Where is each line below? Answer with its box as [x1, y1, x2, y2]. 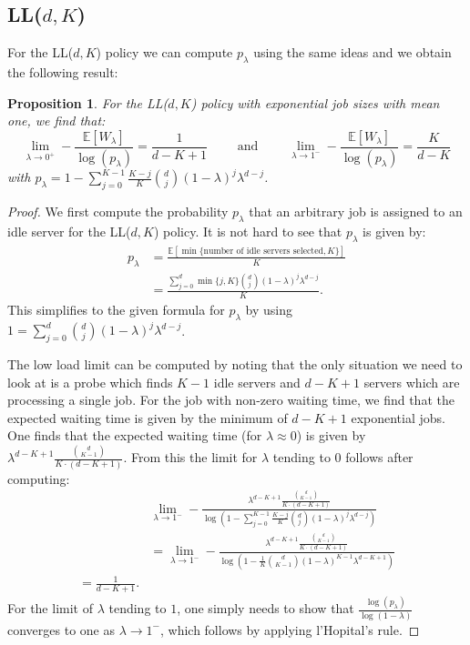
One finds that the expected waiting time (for [7, 426, 262, 445]
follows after [345, 448, 414, 467]
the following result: [7, 63, 118, 81]
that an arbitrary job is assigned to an [249, 201, 463, 220]
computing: [7, 469, 70, 488]
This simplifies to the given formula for [7, 299, 225, 318]
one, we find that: [7, 111, 106, 130]
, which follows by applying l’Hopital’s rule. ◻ [159, 620, 420, 639]
